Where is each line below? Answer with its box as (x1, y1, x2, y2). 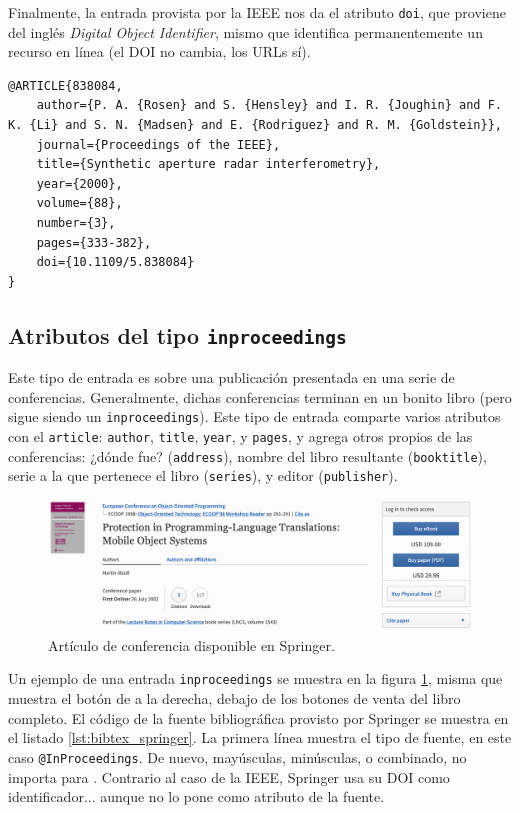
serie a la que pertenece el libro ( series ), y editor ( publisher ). (8, 465, 398, 486)
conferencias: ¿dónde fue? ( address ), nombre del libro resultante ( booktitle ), (8, 445, 487, 466)
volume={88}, (36, 196, 123, 211)
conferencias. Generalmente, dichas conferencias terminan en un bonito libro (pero (8, 386, 512, 407)
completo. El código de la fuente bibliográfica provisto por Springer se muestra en (8, 707, 509, 728)
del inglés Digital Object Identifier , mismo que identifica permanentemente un (8, 21, 483, 42)
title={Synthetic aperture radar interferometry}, (36, 157, 381, 172)
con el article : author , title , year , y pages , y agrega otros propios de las (8, 426, 473, 446)
